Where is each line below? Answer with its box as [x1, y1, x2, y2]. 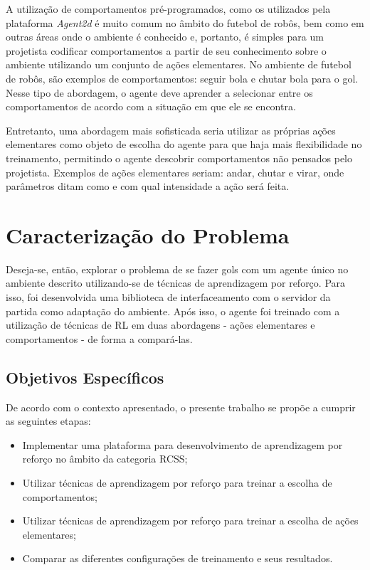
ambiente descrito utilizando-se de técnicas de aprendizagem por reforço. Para [6, 275, 346, 290]
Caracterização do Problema [6, 220, 290, 249]
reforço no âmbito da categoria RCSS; [22, 451, 188, 466]
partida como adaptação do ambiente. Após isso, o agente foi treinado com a [6, 303, 340, 318]
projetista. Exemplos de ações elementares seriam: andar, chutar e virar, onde [6, 164, 344, 179]
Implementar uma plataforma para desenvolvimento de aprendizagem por [22, 437, 343, 452]
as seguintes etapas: [6, 413, 91, 428]
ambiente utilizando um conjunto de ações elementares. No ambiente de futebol [6, 57, 351, 72]
